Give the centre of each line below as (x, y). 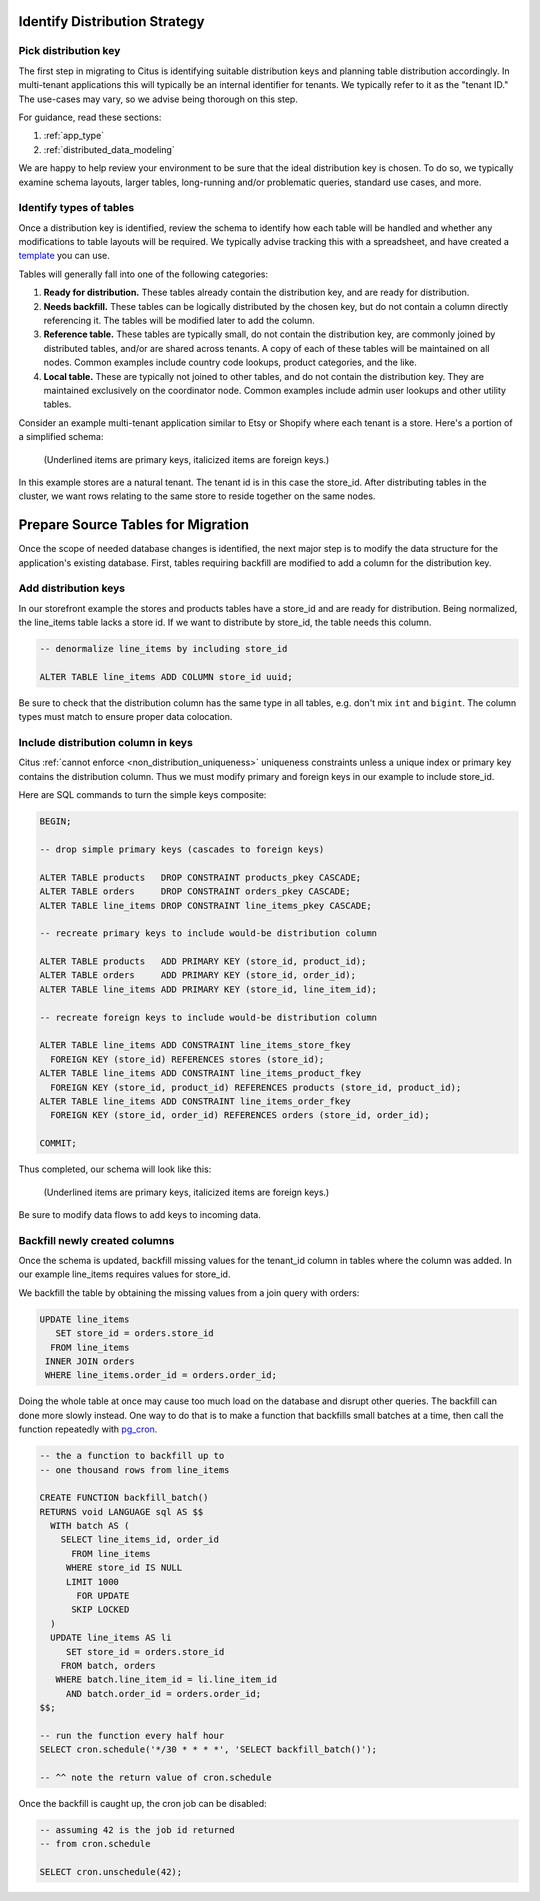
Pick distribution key (69, 51)
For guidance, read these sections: (90, 117)
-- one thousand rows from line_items (134, 1469)
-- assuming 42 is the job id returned (137, 1830)
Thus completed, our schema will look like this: (115, 1169)
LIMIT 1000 (92, 1581)
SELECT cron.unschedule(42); (111, 1872)
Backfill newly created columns (96, 1240)
